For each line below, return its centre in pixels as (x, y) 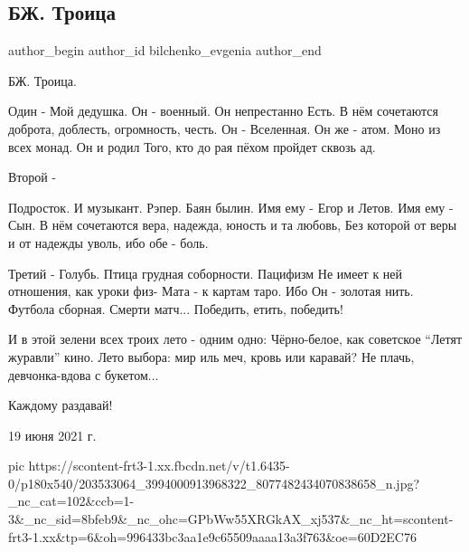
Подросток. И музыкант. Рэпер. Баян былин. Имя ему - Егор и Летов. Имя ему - (231, 207)
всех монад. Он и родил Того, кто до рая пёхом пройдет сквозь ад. (192, 146)
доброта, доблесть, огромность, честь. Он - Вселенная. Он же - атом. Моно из (225, 128)
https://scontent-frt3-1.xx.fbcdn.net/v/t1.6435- (159, 466)
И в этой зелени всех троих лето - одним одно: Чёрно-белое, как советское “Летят (235, 339)
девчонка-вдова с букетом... (84, 374)
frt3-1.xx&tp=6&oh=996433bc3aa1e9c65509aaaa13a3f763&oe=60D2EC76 (212, 536)
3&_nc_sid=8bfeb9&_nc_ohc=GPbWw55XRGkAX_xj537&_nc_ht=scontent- (231, 519)
